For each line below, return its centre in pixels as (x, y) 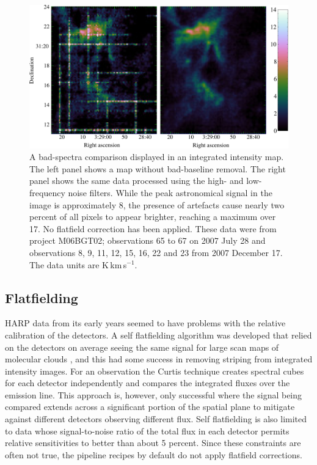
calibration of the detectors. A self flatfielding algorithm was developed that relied (158, 335)
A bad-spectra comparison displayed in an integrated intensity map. (157, 157)
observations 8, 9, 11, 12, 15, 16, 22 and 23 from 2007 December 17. (156, 252)
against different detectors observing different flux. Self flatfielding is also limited (156, 419)
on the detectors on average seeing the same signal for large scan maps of (142, 347)
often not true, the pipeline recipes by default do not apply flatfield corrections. (154, 454)
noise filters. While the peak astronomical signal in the (170, 192)
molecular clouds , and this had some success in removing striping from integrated (159, 359)
